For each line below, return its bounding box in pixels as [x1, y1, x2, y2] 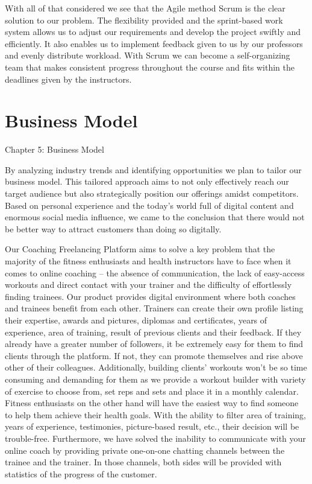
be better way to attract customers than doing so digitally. [5, 222, 222, 235]
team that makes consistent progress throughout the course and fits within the [5, 60, 295, 73]
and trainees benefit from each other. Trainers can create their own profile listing [5, 302, 304, 314]
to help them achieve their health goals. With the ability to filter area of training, [5, 408, 306, 421]
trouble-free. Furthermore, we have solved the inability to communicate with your [5, 431, 306, 444]
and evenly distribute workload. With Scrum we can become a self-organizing [5, 49, 290, 62]
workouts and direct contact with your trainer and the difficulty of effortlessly [5, 278, 292, 291]
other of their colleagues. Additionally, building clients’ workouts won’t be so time [5, 361, 307, 374]
